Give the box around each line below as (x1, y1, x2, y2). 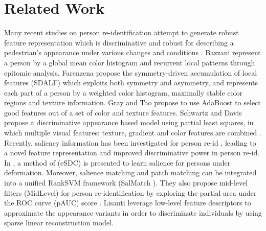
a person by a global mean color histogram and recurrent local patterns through (4, 57, 255, 67)
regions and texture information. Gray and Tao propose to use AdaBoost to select (4, 97, 261, 108)
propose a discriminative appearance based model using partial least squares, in (4, 117, 254, 128)
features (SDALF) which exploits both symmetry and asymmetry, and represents (4, 77, 258, 88)
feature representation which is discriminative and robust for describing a (4, 37, 234, 48)
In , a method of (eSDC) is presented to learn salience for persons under (4, 157, 231, 168)
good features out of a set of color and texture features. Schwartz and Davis (4, 107, 242, 118)
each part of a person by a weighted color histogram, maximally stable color (4, 87, 242, 98)
